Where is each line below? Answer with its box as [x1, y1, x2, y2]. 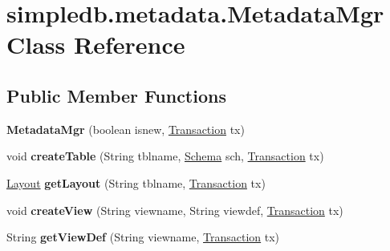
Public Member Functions [6, 83, 226, 107]
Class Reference [6, 28, 185, 61]
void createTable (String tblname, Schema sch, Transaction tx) [6, 148, 324, 164]
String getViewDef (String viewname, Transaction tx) [6, 229, 280, 245]
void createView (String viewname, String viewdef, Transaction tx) [6, 201, 343, 218]
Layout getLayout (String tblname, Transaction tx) [6, 174, 266, 191]
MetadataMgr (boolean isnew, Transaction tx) [6, 120, 245, 137]
